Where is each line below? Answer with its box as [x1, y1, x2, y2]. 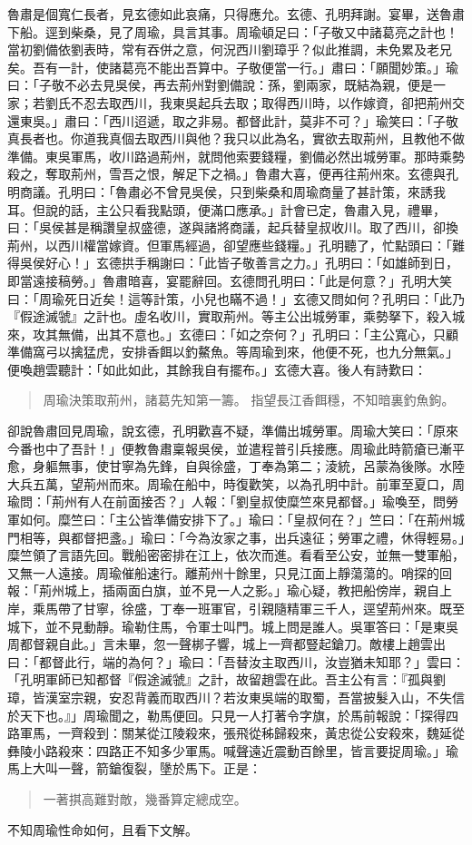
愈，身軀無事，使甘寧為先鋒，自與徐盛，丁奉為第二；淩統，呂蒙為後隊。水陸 [7, 457, 465, 476]
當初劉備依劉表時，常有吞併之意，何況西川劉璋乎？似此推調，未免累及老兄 [7, 40, 452, 59]
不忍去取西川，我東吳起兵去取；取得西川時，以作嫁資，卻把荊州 [70, 93, 452, 112]
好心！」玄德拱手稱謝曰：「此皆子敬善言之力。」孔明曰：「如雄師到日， [44, 253, 458, 272]
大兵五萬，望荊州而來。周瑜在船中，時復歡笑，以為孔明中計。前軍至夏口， [7, 474, 452, 493]
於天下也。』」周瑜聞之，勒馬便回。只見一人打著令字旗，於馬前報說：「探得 [7, 705, 446, 724]
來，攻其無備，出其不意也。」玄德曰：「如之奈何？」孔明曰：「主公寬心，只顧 [7, 324, 458, 343]
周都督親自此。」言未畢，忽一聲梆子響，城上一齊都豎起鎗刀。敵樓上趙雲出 [7, 634, 446, 653]
